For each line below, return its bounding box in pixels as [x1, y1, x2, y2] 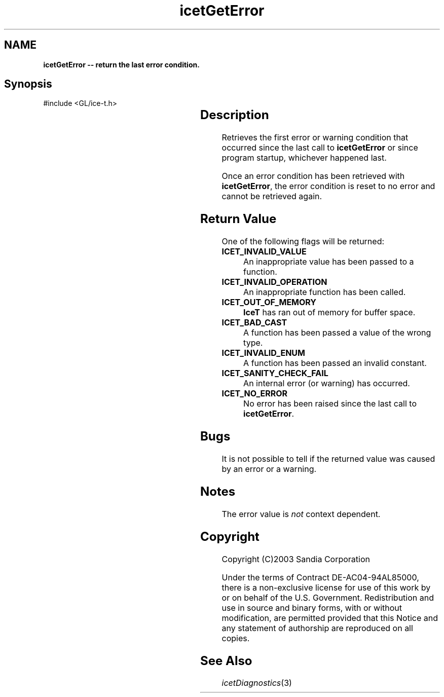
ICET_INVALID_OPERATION [221, 277, 327, 287]
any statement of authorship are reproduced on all [221, 622, 413, 633]
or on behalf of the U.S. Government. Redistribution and [221, 592, 434, 603]
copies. [221, 633, 250, 643]
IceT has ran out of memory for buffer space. [243, 307, 416, 318]
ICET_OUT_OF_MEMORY [221, 297, 317, 308]
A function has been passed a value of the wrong [243, 327, 431, 338]
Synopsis [4, 78, 52, 91]
